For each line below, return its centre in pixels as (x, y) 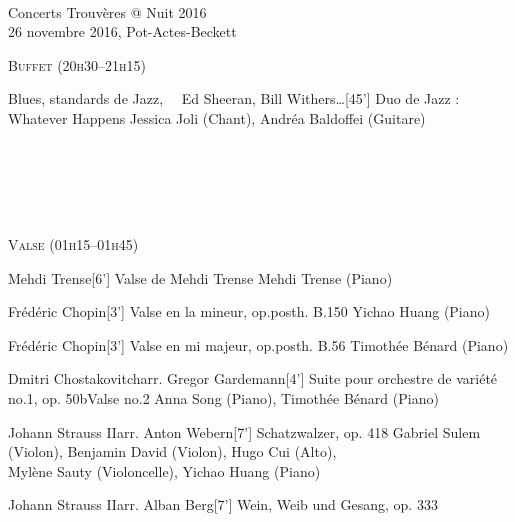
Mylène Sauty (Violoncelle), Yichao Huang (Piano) (164, 470)
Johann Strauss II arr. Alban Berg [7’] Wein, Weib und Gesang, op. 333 (223, 504)
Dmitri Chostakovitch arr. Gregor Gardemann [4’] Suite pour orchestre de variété (253, 378)
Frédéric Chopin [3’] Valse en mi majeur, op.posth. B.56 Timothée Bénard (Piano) (258, 344)
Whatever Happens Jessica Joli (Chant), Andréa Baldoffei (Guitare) (217, 117)
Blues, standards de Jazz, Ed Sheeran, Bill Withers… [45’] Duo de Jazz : (234, 98)
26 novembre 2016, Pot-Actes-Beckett (122, 31)
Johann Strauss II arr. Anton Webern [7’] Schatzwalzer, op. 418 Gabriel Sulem (244, 431)
